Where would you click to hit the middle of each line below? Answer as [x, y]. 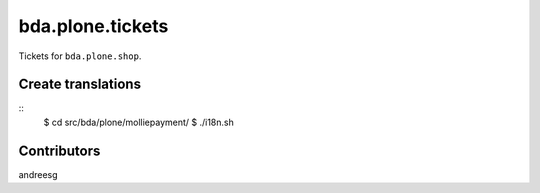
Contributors [59, 150]
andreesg [38, 174]
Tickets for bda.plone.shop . [80, 56]
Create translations [80, 84]
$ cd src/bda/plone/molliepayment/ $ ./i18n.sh [138, 122]
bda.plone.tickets [93, 26]
